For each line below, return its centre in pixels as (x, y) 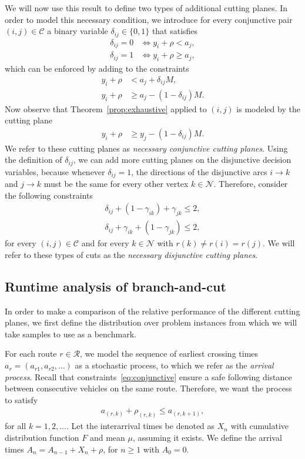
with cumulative (260, 426)
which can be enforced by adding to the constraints (97, 68)
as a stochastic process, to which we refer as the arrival (174, 365)
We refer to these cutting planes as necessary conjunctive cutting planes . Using (146, 148)
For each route (31, 354)
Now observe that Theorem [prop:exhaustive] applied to (106, 108)
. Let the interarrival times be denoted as (141, 426)
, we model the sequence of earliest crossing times (169, 354)
